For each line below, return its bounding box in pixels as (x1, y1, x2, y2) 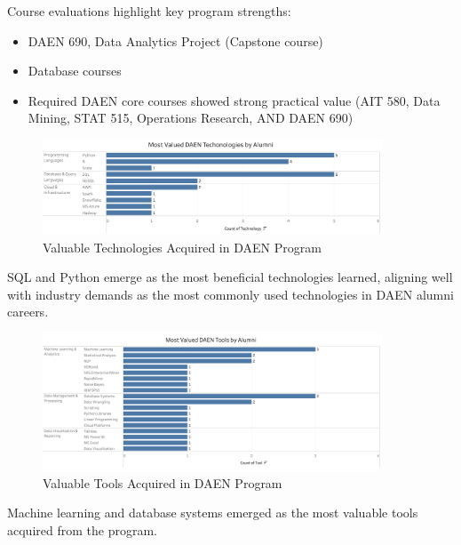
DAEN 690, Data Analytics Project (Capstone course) (28, 31, 323, 50)
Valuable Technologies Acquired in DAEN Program (43, 237, 322, 256)
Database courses (28, 61, 122, 80)
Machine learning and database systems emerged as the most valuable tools (7, 503, 418, 522)
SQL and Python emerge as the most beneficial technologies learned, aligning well (7, 268, 453, 286)
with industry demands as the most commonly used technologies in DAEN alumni (7, 285, 454, 303)
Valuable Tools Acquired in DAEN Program (43, 473, 282, 492)
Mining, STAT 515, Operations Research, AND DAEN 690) (28, 108, 354, 127)
